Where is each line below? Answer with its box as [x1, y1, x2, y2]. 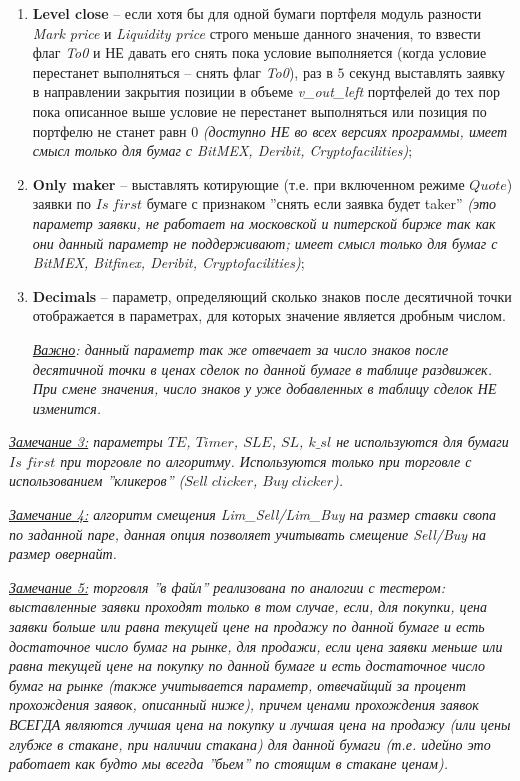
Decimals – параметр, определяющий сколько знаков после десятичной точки [32, 285, 512, 306]
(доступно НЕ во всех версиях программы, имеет [202, 120, 508, 141]
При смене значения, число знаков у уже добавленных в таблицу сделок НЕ [32, 378, 497, 399]
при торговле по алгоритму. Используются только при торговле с [60, 450, 472, 471]
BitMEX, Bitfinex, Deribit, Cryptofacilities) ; [32, 252, 305, 273]
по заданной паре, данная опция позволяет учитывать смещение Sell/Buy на [9, 523, 487, 544]
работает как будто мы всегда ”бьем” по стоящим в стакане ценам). [9, 753, 448, 774]
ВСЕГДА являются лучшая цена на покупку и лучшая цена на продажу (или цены [9, 714, 511, 734]
